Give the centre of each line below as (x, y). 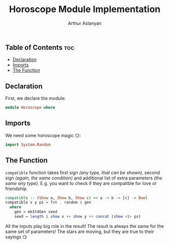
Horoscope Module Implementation (85, 9)
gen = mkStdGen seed (36, 212)
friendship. (16, 189)
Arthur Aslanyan (85, 23)
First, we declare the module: (36, 98)
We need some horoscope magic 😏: (43, 135)
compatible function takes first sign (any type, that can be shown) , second (83, 172)
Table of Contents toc (40, 47)
